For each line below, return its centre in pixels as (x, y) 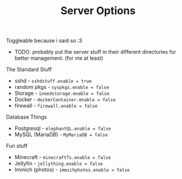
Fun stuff (17, 146)
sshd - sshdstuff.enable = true (53, 81)
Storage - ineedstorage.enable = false (62, 93)
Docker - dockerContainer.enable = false (65, 99)
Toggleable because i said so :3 (44, 41)
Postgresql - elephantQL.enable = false (63, 128)
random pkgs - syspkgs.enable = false (62, 87)
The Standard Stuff (29, 70)
